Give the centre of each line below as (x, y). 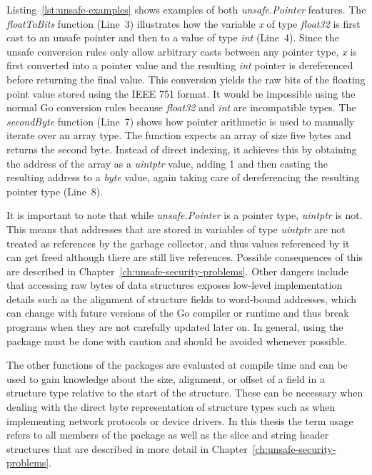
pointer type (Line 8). (55, 191)
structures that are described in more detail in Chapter (127, 448)
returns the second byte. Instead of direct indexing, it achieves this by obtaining (182, 149)
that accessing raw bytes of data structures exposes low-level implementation (175, 285)
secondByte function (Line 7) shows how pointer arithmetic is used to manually (181, 121)
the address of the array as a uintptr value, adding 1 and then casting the (167, 163)
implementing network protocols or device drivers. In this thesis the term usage (180, 420)
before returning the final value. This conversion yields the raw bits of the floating (186, 79)
